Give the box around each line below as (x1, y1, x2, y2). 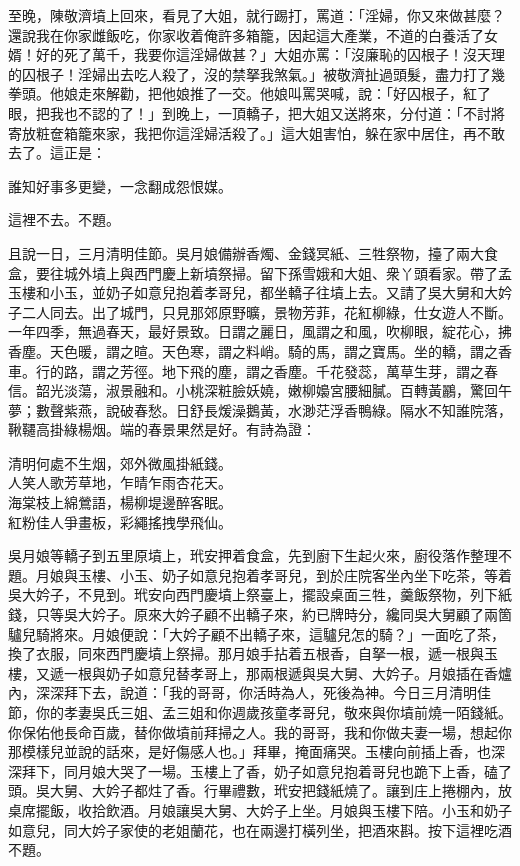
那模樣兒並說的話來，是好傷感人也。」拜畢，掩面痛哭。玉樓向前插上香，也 (8, 741, 491, 762)
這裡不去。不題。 (8, 209, 120, 230)
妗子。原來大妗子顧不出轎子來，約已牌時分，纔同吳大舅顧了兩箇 (91, 604, 512, 625)
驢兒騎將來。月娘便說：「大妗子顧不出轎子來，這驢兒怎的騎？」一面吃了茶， (8, 623, 505, 644)
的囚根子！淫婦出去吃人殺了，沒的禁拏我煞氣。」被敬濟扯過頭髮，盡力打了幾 (8, 63, 505, 84)
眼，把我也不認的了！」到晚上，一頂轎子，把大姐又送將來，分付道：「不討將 (8, 102, 505, 123)
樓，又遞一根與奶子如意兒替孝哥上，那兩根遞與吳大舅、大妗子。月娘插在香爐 (8, 662, 512, 683)
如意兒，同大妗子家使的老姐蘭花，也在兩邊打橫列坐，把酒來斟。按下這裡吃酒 (8, 819, 512, 840)
